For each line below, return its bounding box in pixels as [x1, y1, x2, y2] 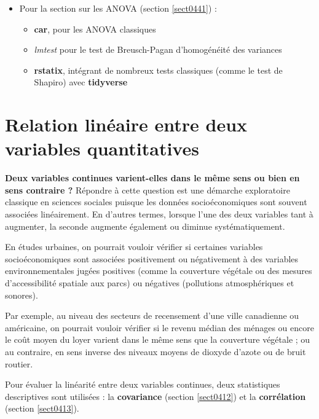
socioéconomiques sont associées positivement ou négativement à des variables [5, 252, 299, 265]
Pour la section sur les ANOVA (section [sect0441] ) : [19, 2, 217, 14]
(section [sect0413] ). [5, 402, 79, 415]
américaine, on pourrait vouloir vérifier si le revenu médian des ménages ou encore [5, 321, 314, 334]
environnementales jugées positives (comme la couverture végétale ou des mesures [5, 264, 312, 277]
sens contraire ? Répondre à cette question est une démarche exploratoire [5, 183, 290, 196]
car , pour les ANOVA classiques [34, 22, 156, 35]
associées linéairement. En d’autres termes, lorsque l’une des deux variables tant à [5, 208, 313, 221]
